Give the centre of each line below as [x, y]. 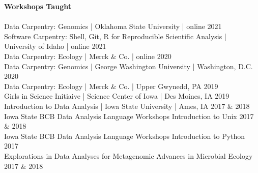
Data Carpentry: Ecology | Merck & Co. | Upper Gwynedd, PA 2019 [111, 86]
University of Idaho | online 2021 [55, 46]
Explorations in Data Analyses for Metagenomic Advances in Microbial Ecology [128, 155]
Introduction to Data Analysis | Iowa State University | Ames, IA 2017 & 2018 [127, 106]
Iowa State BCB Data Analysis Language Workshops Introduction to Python [125, 136]
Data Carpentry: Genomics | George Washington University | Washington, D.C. [128, 66]
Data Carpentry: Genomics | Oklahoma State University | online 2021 [113, 26]
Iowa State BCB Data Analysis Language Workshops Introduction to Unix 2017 [129, 116]
